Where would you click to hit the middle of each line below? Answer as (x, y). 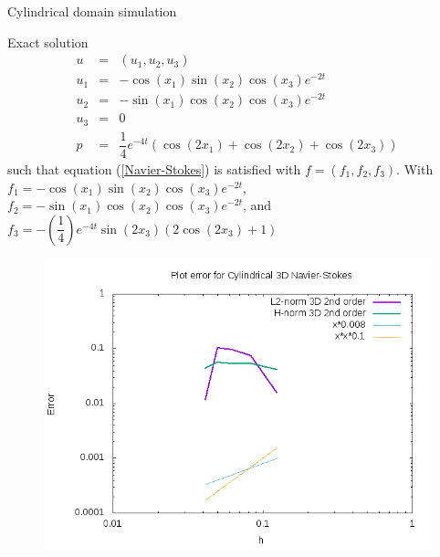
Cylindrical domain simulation (92, 11)
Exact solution (48, 42)
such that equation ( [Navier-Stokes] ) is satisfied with (154, 169)
